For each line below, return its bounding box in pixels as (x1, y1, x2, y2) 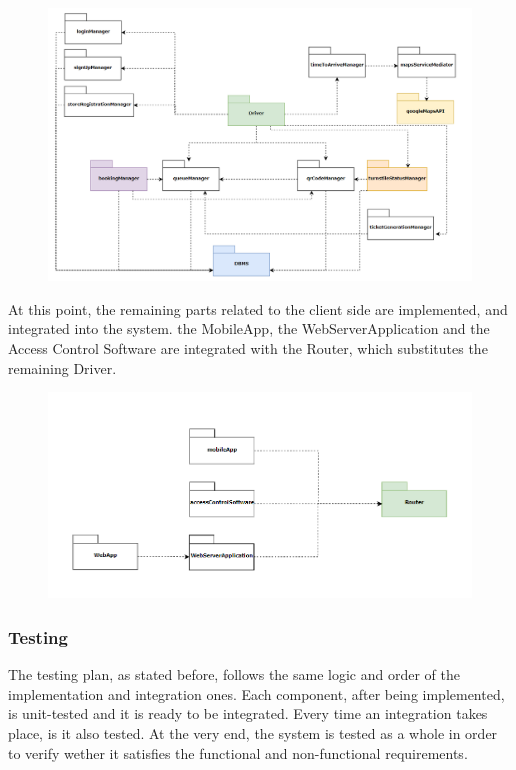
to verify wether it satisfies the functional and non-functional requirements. (8, 742, 468, 763)
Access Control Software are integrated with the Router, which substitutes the (8, 338, 488, 359)
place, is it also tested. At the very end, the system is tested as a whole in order (8, 723, 498, 743)
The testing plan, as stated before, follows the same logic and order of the (8, 664, 460, 685)
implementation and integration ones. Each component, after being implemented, (8, 683, 505, 704)
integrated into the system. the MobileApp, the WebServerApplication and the (8, 318, 490, 339)
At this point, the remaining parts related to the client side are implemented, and (8, 298, 508, 319)
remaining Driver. (8, 357, 117, 378)
